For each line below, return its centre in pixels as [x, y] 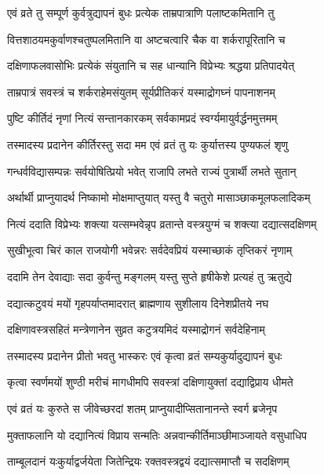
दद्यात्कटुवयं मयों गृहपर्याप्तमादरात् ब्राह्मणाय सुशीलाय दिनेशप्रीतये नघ [138, 303]
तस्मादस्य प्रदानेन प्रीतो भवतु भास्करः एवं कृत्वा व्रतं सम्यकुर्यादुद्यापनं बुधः [145, 355]
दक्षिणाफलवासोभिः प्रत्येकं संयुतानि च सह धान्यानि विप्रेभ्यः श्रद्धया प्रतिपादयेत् [151, 66]
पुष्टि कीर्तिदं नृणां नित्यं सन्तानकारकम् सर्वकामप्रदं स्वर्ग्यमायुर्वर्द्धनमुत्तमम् [142, 118]
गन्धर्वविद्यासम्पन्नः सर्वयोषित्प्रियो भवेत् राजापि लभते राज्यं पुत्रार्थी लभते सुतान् [152, 171]
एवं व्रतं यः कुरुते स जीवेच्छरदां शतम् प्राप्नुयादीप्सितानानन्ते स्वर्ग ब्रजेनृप [142, 408]
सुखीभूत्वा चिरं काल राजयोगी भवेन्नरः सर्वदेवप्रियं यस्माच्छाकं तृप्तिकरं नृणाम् [150, 250]
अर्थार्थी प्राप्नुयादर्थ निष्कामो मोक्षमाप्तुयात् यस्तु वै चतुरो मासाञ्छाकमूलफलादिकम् [159, 197]
